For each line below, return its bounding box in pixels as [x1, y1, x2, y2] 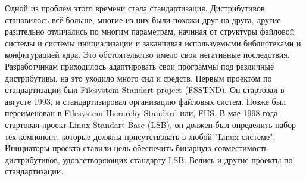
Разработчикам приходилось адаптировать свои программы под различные [5, 60, 274, 72]
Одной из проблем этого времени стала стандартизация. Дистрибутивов [5, 2, 265, 14]
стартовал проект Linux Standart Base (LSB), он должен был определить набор [5, 118, 296, 130]
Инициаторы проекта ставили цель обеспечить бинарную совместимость [5, 142, 268, 154]
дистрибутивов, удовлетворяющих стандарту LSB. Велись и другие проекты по [5, 153, 293, 166]
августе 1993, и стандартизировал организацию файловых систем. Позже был [5, 95, 286, 107]
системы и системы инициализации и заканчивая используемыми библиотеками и [5, 36, 301, 49]
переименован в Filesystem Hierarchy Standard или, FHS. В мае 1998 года [5, 107, 278, 119]
